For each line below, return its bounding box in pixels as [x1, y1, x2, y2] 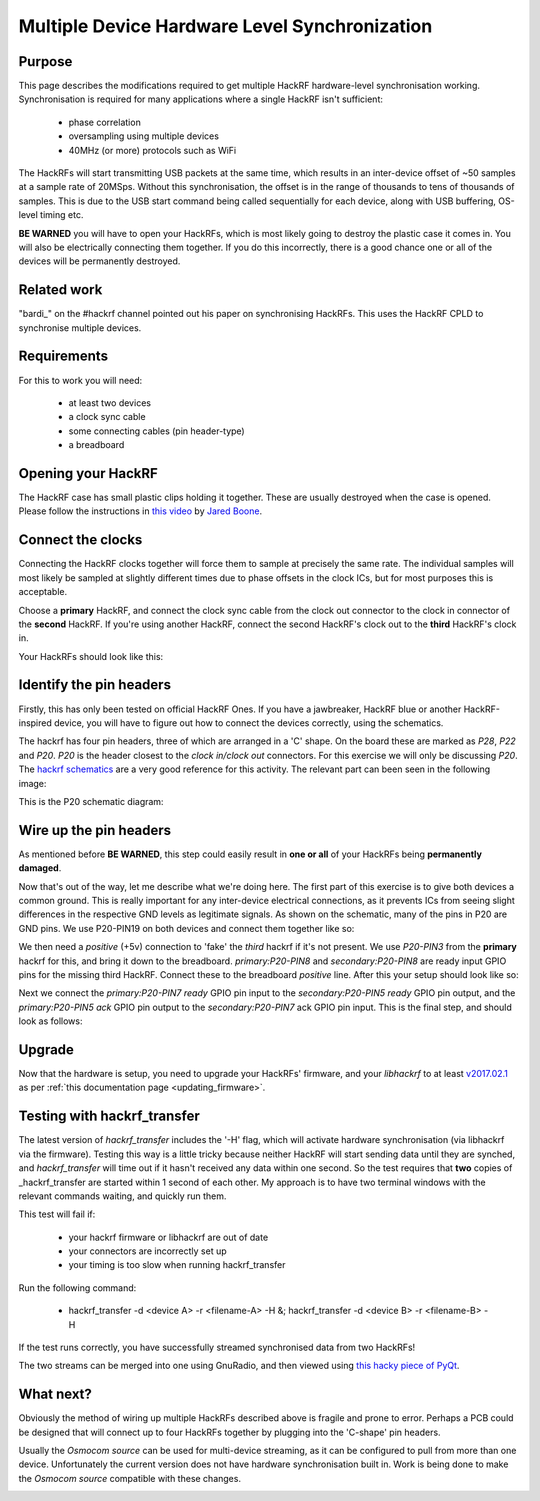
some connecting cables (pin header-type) [68, 425, 245, 437]
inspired [18, 716, 52, 729]
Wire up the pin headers [18, 821, 172, 839]
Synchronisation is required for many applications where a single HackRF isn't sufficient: [18, 93, 384, 105]
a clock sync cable [68, 411, 146, 423]
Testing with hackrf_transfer [18, 1108, 200, 1125]
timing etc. [40, 209, 84, 221]
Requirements [18, 348, 109, 365]
